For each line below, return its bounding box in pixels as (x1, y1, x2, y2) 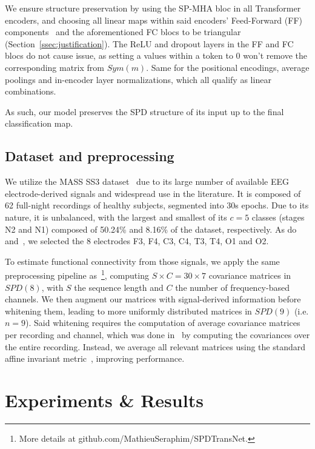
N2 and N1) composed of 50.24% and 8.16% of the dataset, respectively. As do (5, 222, 297, 235)
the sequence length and (74, 281, 164, 293)
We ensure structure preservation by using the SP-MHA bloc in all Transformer (5, 2, 301, 14)
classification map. (5, 117, 73, 130)
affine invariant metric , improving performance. (5, 352, 185, 365)
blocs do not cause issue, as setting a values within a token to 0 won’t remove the (5, 49, 308, 62)
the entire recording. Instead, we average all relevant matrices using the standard (5, 340, 305, 353)
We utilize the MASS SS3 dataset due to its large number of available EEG (5, 175, 289, 188)
